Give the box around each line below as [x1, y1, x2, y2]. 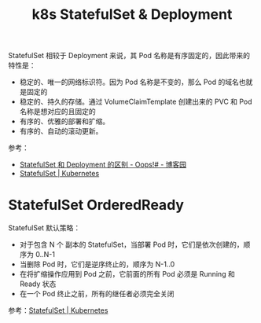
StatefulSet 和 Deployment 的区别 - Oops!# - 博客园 [19, 160, 187, 170]
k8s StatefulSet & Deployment [31, 6, 233, 24]
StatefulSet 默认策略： [8, 223, 81, 233]
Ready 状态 [19, 279, 57, 288]
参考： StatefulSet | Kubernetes [8, 306, 108, 315]
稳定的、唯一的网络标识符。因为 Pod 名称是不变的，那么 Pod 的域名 [19, 77, 240, 87]
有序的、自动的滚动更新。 [19, 127, 103, 136]
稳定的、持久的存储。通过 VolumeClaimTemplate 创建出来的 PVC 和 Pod [19, 97, 253, 107]
